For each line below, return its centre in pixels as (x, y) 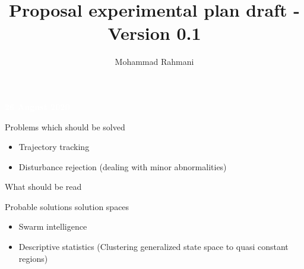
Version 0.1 (154, 33)
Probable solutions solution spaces (67, 206)
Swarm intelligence (53, 226)
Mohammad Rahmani (154, 62)
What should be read (43, 187)
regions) (33, 258)
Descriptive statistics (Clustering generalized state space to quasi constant (153, 247)
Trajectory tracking (54, 147)
